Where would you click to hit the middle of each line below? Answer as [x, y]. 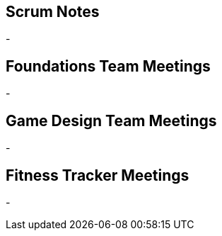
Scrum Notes [53, 12]
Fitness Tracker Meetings [98, 175]
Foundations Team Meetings [108, 66]
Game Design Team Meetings [111, 120]
